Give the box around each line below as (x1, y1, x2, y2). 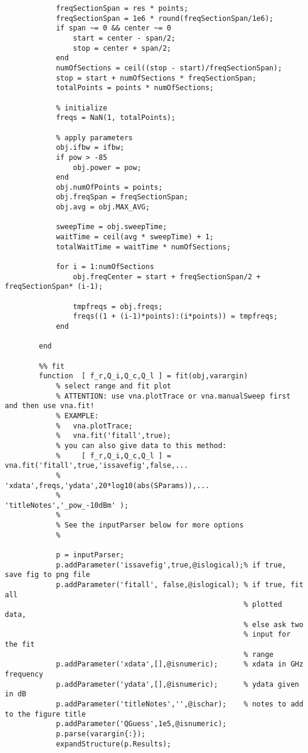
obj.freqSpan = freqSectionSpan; (55, 193, 188, 202)
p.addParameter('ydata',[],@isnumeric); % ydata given (55, 680, 299, 689)
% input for (243, 630, 291, 639)
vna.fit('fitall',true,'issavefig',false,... (5, 461, 188, 470)
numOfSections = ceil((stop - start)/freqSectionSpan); (55, 63, 282, 72)
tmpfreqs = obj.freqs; (73, 302, 163, 311)
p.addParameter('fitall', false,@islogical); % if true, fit (55, 581, 304, 590)
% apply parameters (55, 133, 133, 142)
